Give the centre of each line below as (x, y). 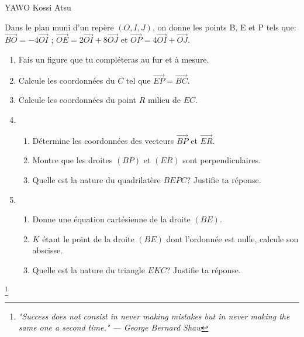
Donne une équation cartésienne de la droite (111, 219)
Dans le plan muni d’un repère (59, 27)
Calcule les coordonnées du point (77, 100)
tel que (138, 80)
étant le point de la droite (88, 238)
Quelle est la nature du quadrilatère (96, 180)
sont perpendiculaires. (222, 160)
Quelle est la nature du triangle (89, 269)
